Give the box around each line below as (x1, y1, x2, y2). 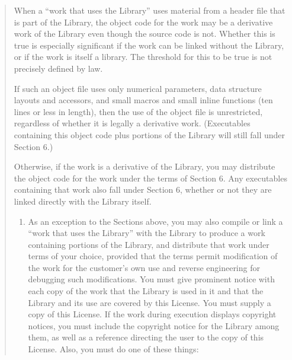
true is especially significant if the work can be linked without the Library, (14, 39, 284, 51)
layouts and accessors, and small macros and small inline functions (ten (14, 94, 273, 106)
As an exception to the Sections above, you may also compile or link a (28, 215, 283, 227)
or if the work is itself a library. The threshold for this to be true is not (14, 50, 272, 63)
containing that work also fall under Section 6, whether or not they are (14, 183, 272, 196)
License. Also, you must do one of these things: (28, 343, 199, 355)
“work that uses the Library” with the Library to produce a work (28, 227, 265, 239)
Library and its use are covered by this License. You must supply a (28, 296, 271, 308)
